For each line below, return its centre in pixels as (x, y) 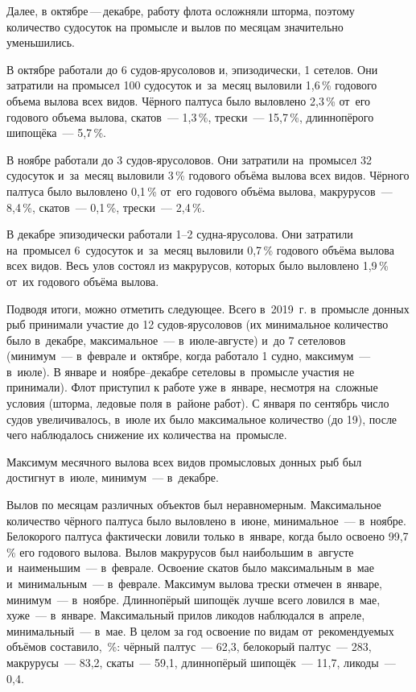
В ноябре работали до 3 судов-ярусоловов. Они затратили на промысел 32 (189, 159)
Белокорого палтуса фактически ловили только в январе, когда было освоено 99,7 (208, 536)
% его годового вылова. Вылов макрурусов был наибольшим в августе (180, 551)
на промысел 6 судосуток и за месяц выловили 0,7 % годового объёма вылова (200, 249)
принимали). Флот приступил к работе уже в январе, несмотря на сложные (192, 387)
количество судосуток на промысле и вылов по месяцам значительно (175, 26)
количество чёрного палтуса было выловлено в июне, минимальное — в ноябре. (206, 520)
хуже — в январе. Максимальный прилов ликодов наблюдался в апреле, (186, 615)
